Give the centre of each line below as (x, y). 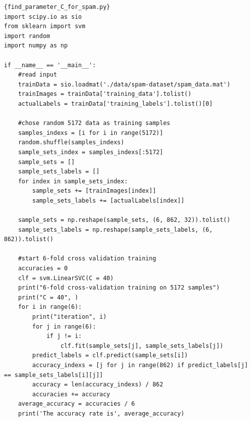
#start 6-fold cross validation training (87, 259)
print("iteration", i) (69, 317)
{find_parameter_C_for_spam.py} (57, 7)
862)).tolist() (29, 239)
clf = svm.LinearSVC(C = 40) (66, 278)
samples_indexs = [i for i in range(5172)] (91, 133)
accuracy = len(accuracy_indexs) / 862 (98, 385)
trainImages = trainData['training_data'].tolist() (105, 94)
